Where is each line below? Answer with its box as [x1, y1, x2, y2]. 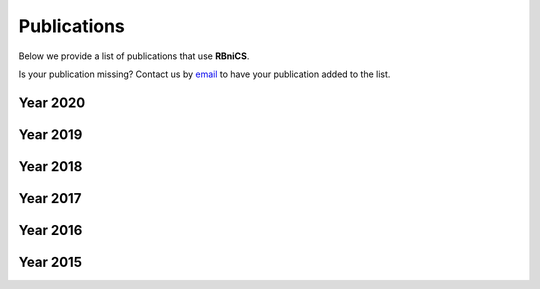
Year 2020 [18, 94, 86, 111]
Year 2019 [18, 126, 83, 143]
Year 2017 [18, 190, 82, 207]
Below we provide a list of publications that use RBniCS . [18, 50, 250, 62]
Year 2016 [18, 221, 83, 239]
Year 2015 [18, 253, 82, 270]
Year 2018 [18, 158, 83, 175]
